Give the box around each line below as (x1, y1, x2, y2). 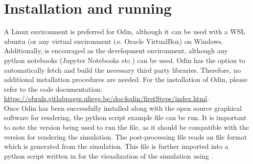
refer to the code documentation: (4, 83, 102, 94)
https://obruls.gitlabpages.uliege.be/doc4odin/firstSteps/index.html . (4, 93, 209, 103)
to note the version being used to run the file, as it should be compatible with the (4, 122, 249, 132)
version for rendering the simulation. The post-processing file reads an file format (4, 131, 247, 142)
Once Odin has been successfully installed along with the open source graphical (4, 102, 242, 113)
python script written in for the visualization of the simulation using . (4, 150, 213, 161)
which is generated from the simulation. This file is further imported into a (4, 141, 229, 151)
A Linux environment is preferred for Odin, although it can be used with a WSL (4, 26, 246, 37)
